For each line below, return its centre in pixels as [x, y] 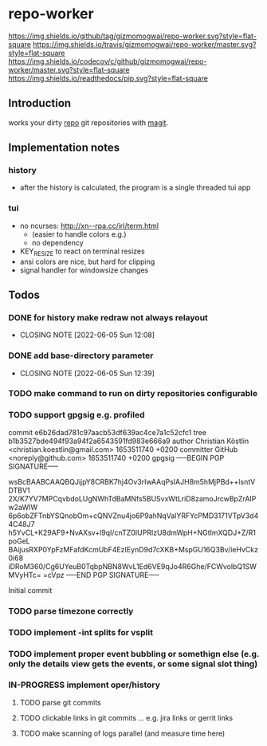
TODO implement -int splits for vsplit [81, 632]
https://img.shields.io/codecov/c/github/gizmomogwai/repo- [108, 61]
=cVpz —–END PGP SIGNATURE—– [101, 575]
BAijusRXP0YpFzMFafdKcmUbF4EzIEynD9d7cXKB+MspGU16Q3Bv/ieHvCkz [133, 549]
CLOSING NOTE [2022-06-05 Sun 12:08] [87, 335]
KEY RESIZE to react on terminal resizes [82, 252]
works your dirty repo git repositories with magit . [88, 122]
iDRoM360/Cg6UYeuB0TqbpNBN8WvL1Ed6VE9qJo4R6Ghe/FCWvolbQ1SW [133, 566]
